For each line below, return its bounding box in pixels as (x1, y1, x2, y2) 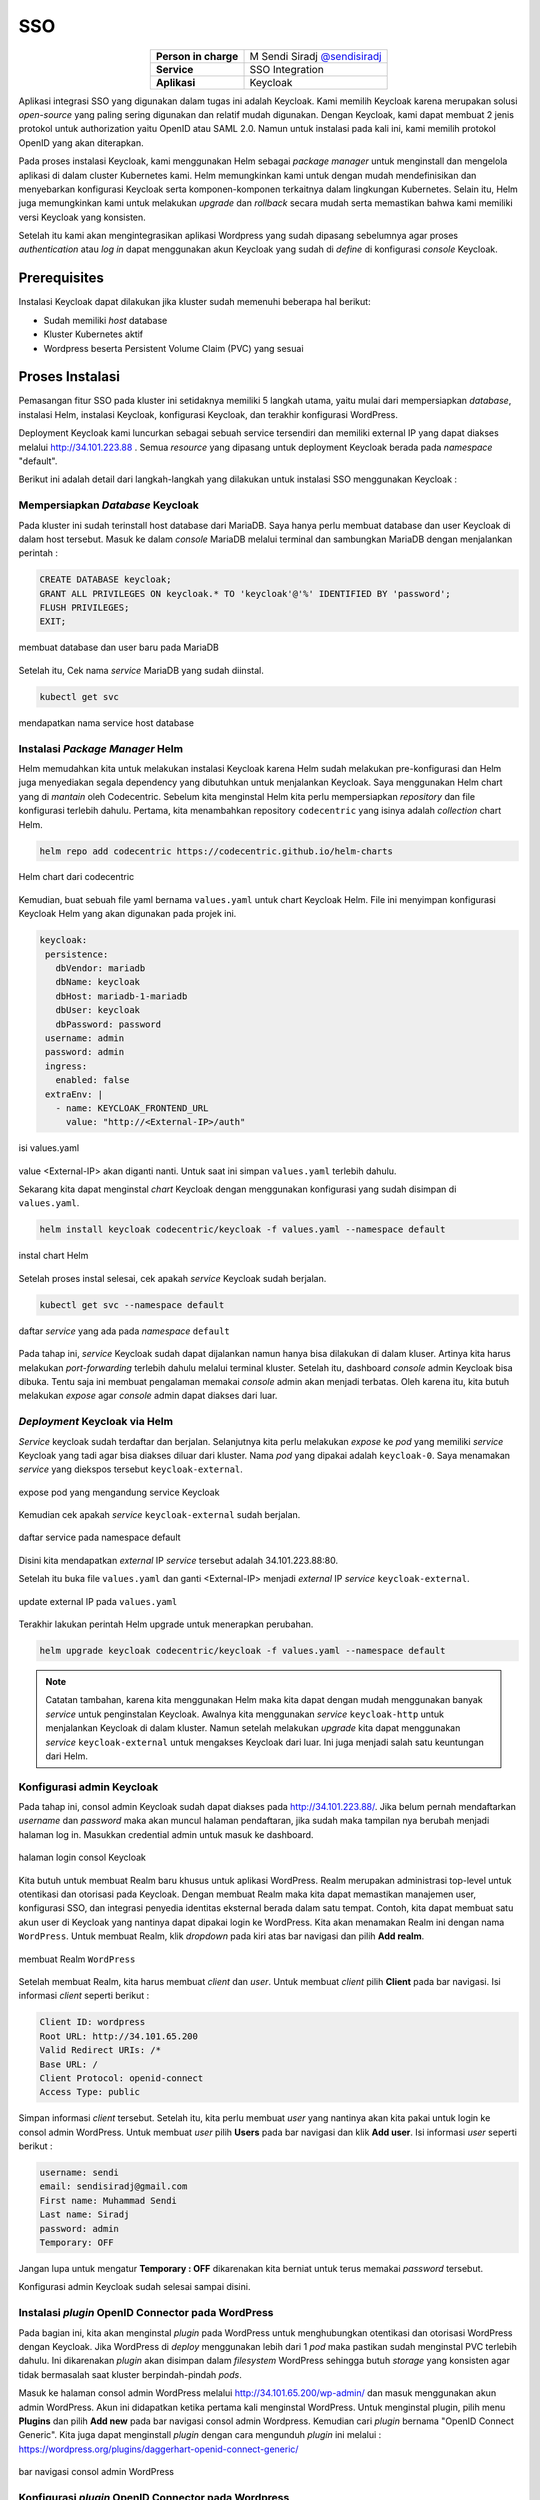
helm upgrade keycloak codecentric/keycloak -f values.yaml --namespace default (39, 1645, 446, 1657)
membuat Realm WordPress (18, 1953, 136, 1965)
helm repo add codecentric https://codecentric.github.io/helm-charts (39, 845, 394, 857)
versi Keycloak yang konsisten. (18, 211, 147, 223)
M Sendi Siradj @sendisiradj (249, 49, 382, 63)
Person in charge (155, 49, 239, 63)
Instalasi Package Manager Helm (18, 741, 184, 755)
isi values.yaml (18, 1142, 80, 1154)
